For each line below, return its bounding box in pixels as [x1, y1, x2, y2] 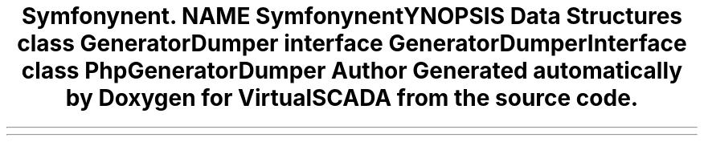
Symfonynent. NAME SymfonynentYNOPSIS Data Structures [21, 2, 683, 30]
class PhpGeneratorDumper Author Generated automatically [21, 57, 683, 84]
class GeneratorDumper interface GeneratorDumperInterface [17, 30, 687, 57]
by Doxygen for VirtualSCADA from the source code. [65, 84, 639, 112]
